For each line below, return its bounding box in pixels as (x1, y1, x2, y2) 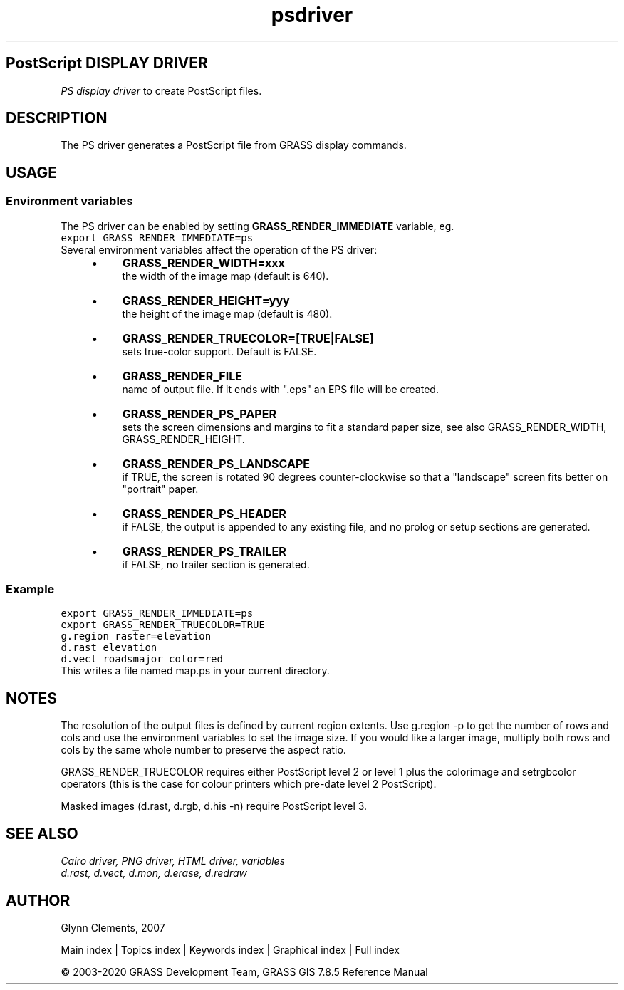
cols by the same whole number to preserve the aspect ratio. (61, 744, 346, 756)
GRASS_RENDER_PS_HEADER (122, 506, 286, 521)
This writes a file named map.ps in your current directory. (61, 665, 330, 677)
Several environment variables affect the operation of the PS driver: (61, 243, 378, 256)
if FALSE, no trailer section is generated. (122, 558, 310, 570)
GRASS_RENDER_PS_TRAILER (122, 543, 286, 558)
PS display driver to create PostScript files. (61, 84, 262, 97)
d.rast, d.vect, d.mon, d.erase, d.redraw (61, 867, 248, 880)
